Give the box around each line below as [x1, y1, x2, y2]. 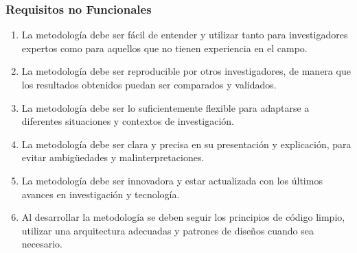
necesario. [21, 237, 63, 251]
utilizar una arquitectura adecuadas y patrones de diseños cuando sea [21, 223, 314, 237]
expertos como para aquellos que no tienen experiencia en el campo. [21, 40, 308, 55]
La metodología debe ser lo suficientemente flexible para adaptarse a [21, 100, 310, 115]
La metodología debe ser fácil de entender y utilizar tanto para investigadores [21, 27, 348, 42]
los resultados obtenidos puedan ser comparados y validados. [21, 77, 277, 91]
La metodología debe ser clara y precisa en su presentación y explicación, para [21, 136, 352, 151]
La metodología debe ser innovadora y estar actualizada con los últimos [21, 173, 323, 187]
